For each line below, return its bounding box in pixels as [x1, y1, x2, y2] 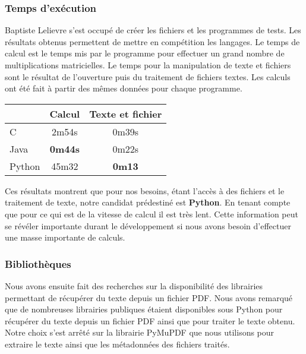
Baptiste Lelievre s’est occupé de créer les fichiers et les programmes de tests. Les [5, 24, 301, 36]
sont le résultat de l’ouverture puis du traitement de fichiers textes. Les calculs [5, 70, 291, 83]
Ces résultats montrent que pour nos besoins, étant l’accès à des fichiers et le [5, 184, 285, 197]
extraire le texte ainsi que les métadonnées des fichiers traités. [5, 337, 230, 350]
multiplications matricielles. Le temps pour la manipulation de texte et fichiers [5, 59, 291, 71]
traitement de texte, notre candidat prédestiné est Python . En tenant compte [5, 196, 291, 208]
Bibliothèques [5, 256, 71, 271]
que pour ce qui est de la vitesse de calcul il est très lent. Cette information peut [5, 207, 298, 220]
